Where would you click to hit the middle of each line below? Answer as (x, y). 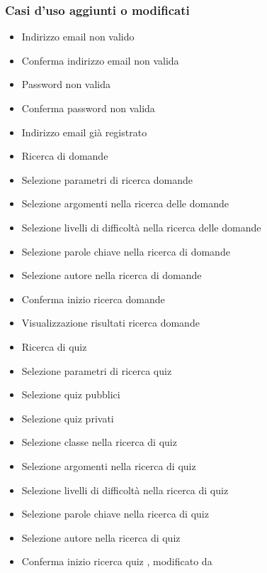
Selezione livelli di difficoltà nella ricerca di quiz (125, 490)
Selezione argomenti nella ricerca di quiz (109, 465)
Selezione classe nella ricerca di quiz (99, 442)
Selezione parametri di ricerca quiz (97, 370)
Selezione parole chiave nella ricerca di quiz (115, 514)
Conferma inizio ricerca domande (93, 299)
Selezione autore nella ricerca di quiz (101, 537)
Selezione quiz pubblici (71, 394)
